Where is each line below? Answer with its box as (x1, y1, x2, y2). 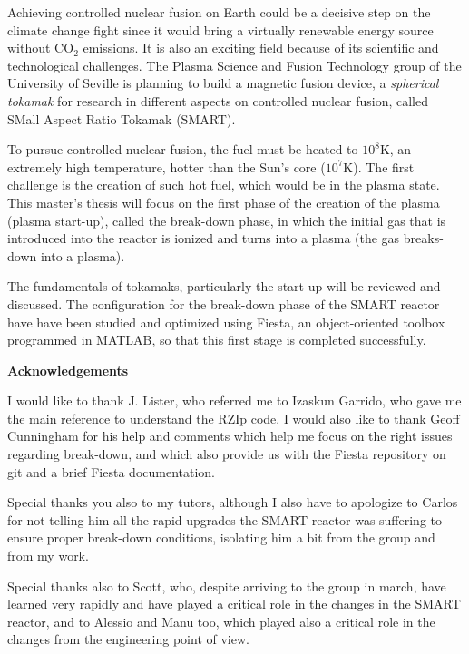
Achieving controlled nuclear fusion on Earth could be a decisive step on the (7, 3, 431, 21)
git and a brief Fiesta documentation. (7, 462, 215, 481)
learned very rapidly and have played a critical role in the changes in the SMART (7, 594, 461, 613)
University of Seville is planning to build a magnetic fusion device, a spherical (7, 73, 439, 93)
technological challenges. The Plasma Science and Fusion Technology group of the (7, 55, 462, 74)
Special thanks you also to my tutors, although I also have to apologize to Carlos (7, 493, 458, 512)
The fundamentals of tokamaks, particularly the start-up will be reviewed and (7, 277, 441, 296)
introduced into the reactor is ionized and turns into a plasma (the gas (7, 229, 400, 248)
